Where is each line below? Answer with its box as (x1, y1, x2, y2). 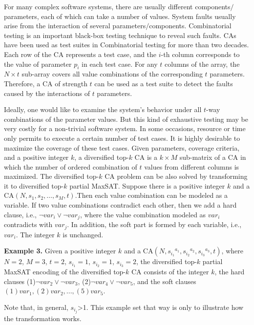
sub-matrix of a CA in (179, 152, 246, 162)
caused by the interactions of (4, 88, 90, 98)
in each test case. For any (82, 58, 158, 69)
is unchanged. (63, 229, 104, 239)
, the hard (214, 267, 245, 277)
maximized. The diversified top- (4, 171, 99, 181)
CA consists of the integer (131, 267, 209, 277)
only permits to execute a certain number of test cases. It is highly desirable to (4, 133, 240, 143)
